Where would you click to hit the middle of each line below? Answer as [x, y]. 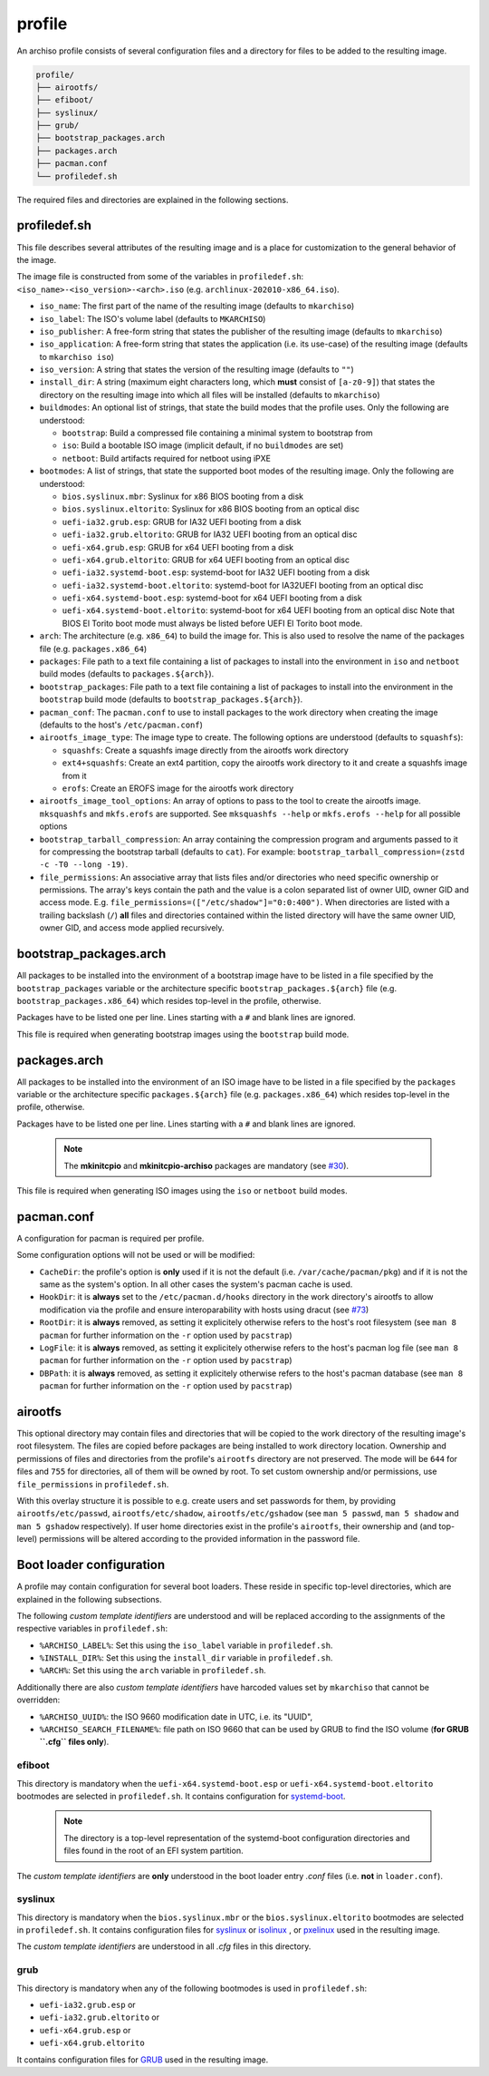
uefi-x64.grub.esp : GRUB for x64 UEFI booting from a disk [178, 547]
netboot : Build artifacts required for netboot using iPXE [167, 458]
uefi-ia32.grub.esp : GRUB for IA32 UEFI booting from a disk [182, 521]
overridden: [38, 1700]
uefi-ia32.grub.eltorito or [100, 2017]
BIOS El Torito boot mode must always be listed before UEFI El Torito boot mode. [212, 623]
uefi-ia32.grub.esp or [87, 2004]
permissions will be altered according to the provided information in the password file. [200, 1539]
